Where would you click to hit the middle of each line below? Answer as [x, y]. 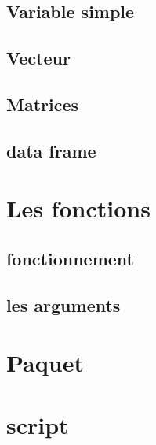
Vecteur [38, 58]
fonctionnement [70, 258]
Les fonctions [78, 208]
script [38, 424]
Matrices [43, 104]
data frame [51, 150]
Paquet [45, 363]
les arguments [63, 304]
